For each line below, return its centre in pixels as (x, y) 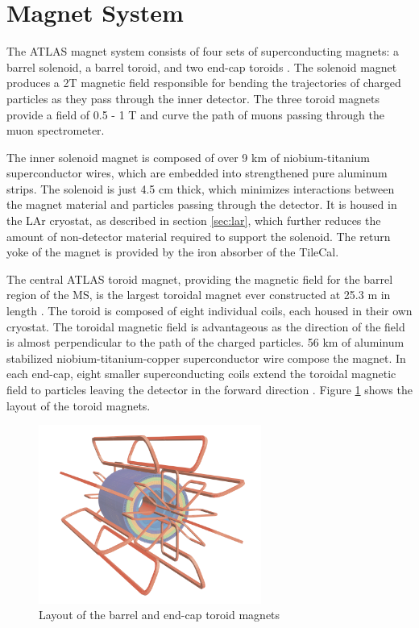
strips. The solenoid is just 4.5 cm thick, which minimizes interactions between (201, 188)
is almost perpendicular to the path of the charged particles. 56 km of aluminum (205, 342)
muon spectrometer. (56, 130)
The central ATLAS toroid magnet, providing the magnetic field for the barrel (200, 279)
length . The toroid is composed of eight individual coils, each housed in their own (209, 311)
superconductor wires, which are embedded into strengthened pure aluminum (197, 173)
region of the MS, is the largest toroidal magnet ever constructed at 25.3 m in (199, 295)
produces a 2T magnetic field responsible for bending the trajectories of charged (204, 83)
